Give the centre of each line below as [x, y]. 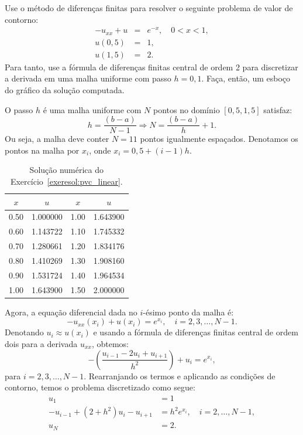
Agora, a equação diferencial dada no [71, 312]
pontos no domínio [187, 109]
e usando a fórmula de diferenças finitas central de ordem [196, 332]
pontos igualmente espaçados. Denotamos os [219, 139]
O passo [19, 109]
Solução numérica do [67, 170]
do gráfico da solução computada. [65, 90]
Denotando [24, 332]
